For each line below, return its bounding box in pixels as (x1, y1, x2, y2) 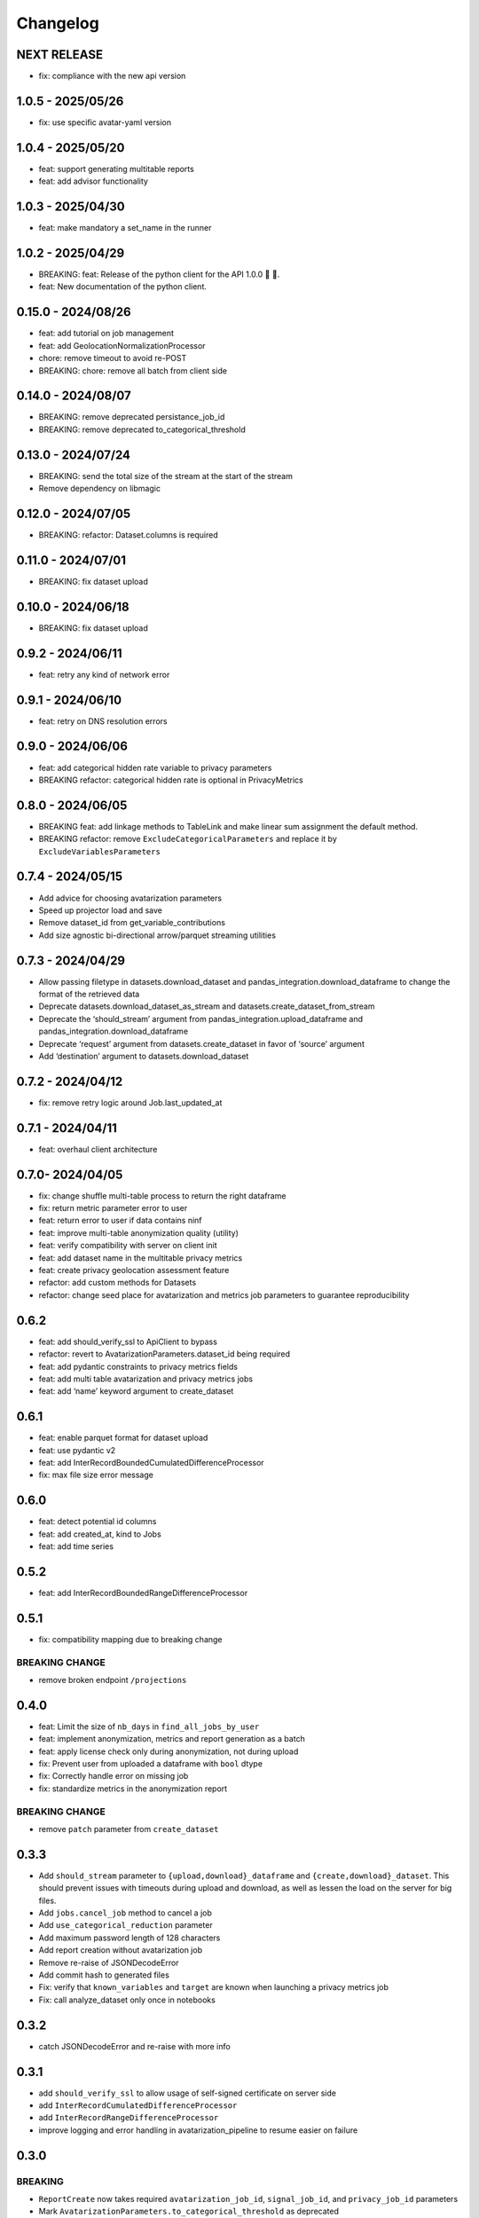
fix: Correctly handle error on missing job (38, 1771, 189, 1781)
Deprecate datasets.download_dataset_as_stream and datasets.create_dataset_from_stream (38, 1001, 375, 1011)
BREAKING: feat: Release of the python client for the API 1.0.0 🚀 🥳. (38, 269, 280, 279)
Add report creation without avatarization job (38, 1945, 203, 1955)
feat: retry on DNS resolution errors (38, 715, 168, 727)
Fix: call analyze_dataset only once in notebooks (38, 1994, 216, 2005)
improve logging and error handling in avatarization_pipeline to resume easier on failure (38, 2125, 358, 2135)
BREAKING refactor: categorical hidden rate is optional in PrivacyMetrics (38, 775, 303, 785)
